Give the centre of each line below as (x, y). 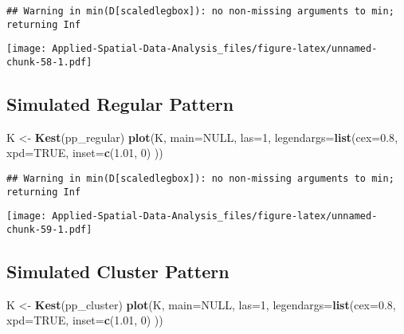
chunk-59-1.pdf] (49, 229)
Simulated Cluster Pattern (118, 271)
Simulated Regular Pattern (120, 104)
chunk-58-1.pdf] (49, 62)
